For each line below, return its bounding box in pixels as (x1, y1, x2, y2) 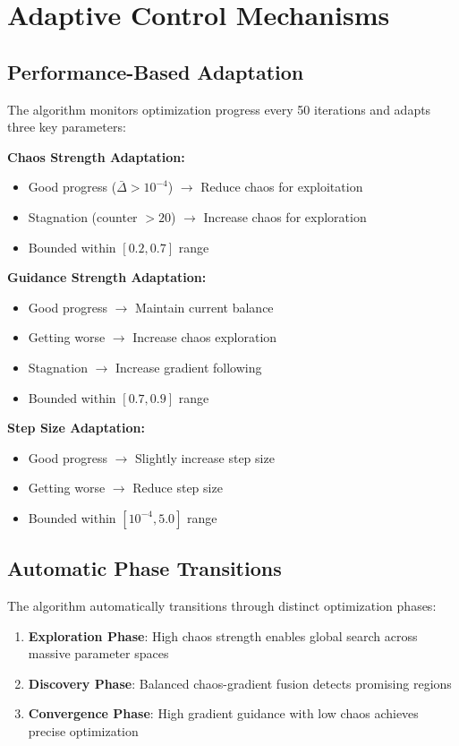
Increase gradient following (115, 357, 262, 376)
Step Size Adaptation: (7, 418, 145, 437)
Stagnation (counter (28, 207, 138, 226)
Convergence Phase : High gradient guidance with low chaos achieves (28, 704, 419, 723)
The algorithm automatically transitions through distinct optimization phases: (7, 596, 437, 615)
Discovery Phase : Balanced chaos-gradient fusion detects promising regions (28, 673, 452, 692)
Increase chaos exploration (132, 328, 277, 347)
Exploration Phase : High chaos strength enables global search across (28, 626, 418, 645)
